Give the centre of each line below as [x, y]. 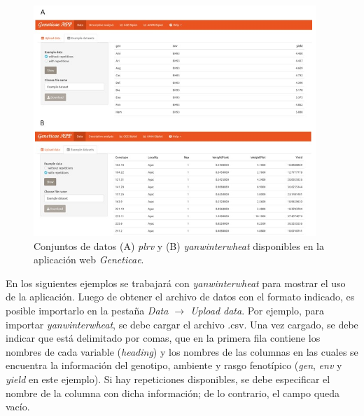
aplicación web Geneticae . [89, 259]
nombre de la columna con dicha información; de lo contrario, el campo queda [173, 393]
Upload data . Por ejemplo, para [257, 311]
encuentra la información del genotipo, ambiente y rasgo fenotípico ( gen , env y [174, 365]
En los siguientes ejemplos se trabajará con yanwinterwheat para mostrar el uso [176, 283]
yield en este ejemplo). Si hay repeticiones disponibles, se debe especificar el [168, 379]
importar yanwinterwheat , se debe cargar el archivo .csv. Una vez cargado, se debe [182, 324]
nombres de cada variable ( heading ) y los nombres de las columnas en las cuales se [182, 351]
